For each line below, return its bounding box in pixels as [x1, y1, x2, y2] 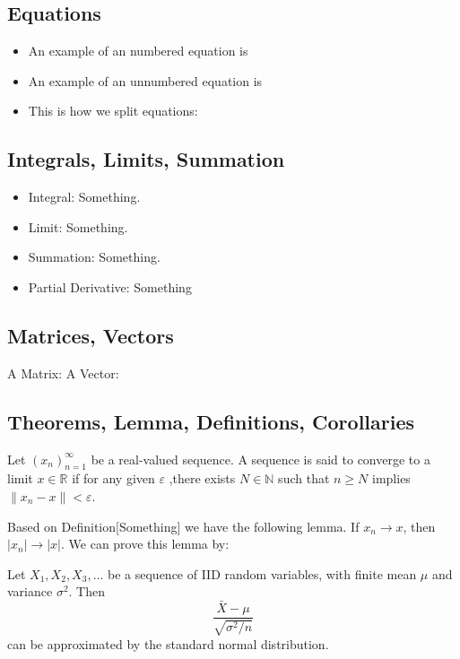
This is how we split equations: [28, 101, 198, 120]
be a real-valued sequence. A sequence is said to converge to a [91, 449, 430, 468]
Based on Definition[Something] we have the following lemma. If [7, 516, 360, 535]
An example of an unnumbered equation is [28, 71, 263, 90]
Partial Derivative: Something [28, 277, 192, 296]
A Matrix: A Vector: [7, 363, 119, 382]
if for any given [72, 469, 155, 488]
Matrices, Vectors [7, 321, 174, 349]
